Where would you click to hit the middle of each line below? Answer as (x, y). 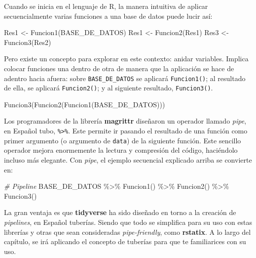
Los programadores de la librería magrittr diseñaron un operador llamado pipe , (125, 121)
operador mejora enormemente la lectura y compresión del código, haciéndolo (121, 150)
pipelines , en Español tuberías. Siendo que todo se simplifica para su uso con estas (128, 222)
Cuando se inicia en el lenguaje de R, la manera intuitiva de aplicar (106, 6)
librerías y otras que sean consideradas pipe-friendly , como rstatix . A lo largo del (128, 232)
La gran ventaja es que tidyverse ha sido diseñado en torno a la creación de (120, 212)
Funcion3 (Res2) (28, 42)
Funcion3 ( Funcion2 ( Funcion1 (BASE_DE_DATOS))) (85, 104)
